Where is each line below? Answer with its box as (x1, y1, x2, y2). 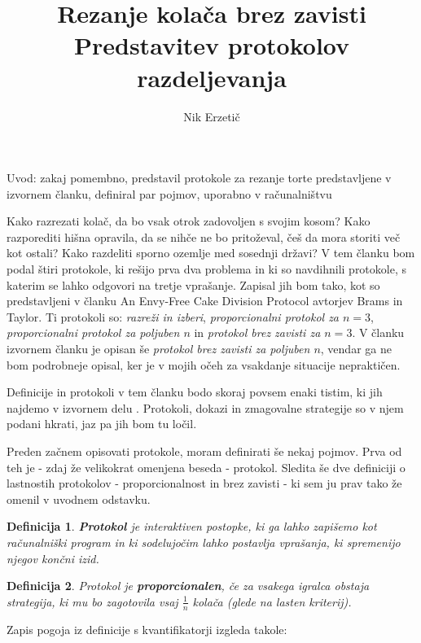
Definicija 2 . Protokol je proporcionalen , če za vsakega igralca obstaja (7, 577, 370, 594)
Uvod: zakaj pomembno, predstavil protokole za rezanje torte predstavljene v (7, 169, 392, 186)
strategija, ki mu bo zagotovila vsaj (7, 593, 178, 610)
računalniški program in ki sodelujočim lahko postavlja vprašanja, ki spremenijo (7, 533, 401, 550)
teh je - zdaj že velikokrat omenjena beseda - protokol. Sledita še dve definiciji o (7, 458, 406, 475)
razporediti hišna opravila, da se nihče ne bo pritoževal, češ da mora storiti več (7, 228, 401, 245)
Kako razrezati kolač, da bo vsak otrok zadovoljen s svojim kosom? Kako (7, 212, 371, 230)
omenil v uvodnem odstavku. (7, 490, 151, 507)
